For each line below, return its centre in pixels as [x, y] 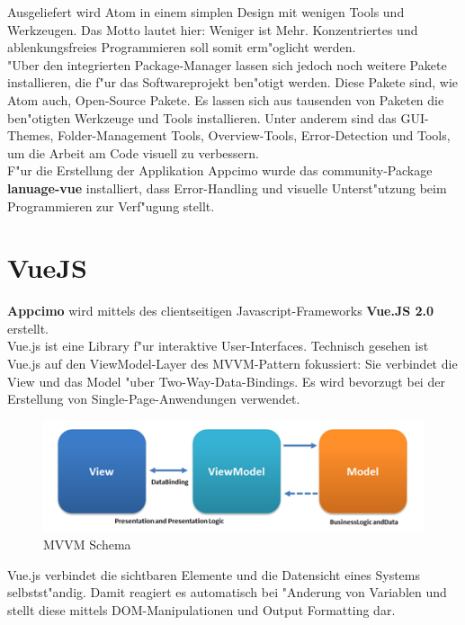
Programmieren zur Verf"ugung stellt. [111, 205]
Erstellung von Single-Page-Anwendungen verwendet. [154, 399]
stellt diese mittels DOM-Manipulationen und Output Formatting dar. [201, 609]
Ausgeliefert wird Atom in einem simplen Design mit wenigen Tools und [206, 12]
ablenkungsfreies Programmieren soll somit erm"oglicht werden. [182, 47]
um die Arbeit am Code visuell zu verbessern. [133, 152]
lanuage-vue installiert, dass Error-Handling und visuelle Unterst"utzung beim [227, 187]
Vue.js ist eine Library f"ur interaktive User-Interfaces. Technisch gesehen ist [218, 346]
